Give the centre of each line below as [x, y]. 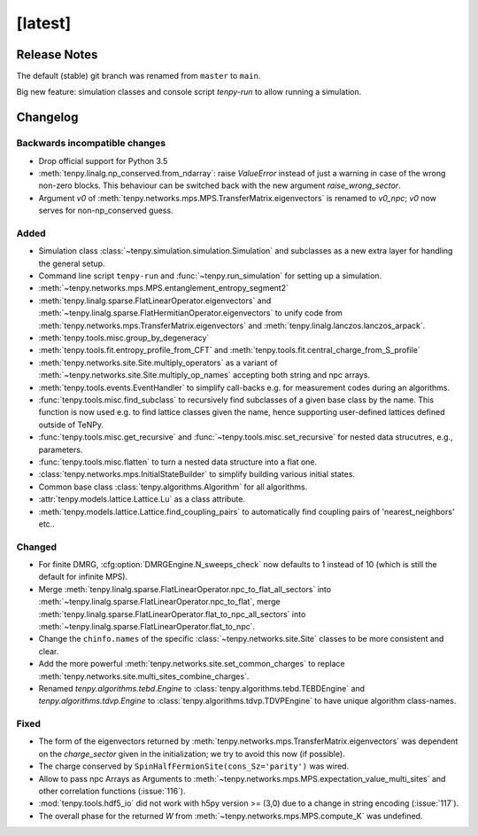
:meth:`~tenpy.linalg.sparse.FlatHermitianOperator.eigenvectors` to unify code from [190, 313]
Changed [37, 547]
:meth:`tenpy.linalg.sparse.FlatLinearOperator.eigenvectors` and [155, 301]
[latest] [44, 23]
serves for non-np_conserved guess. [106, 211]
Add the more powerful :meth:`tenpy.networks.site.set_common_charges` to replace [192, 664]
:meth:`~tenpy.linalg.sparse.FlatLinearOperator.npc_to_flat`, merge [159, 602]
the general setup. [72, 263]
